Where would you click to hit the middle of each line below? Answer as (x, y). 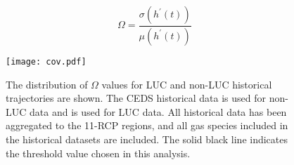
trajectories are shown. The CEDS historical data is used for (136, 98)
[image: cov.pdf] (46, 61)
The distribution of (47, 84)
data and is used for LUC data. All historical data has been (158, 111)
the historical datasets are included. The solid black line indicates (147, 139)
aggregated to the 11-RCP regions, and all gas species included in (147, 125)
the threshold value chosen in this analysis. (98, 153)
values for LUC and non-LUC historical (187, 84)
